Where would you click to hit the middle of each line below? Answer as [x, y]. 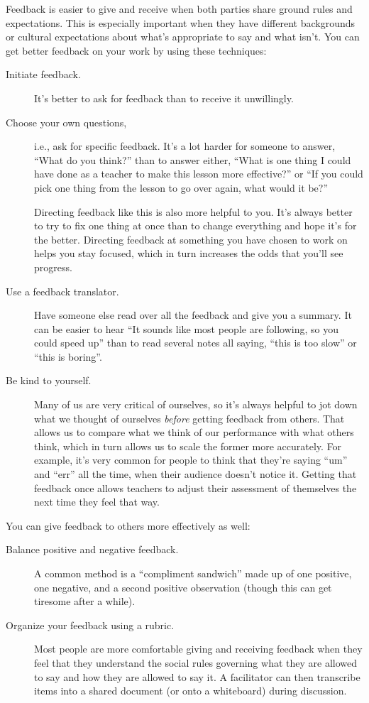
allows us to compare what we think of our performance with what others [194, 432]
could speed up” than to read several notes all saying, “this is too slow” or [195, 343]
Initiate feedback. [43, 74]
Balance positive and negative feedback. [92, 549]
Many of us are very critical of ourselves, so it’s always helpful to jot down [196, 404]
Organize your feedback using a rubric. [90, 625]
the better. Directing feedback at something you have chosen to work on [191, 239]
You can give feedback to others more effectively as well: [128, 525]
